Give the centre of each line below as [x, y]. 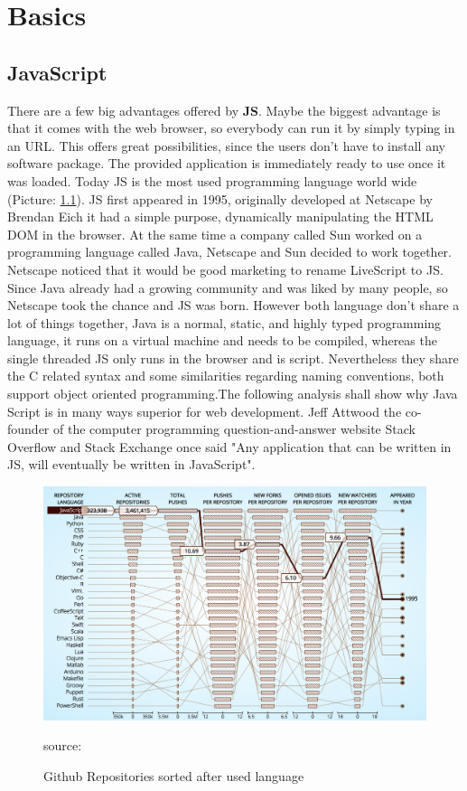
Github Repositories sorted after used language [174, 776]
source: [63, 745]
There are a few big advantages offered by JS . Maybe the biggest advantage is [224, 110]
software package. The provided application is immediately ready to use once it [227, 163]
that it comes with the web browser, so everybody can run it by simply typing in [231, 128]
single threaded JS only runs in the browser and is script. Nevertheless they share [233, 358]
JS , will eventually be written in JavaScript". [131, 464]
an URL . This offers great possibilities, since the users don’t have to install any [226, 145]
